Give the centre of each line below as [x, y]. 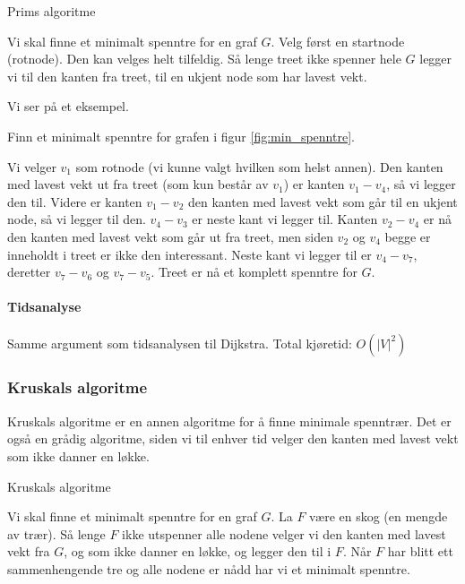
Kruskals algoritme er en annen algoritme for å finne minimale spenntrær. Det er [229, 421]
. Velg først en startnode [338, 41]
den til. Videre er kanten [75, 201]
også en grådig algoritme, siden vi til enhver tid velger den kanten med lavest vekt [233, 438]
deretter [29, 272]
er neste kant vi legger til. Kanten [285, 219]
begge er [408, 236]
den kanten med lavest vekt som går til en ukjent [323, 201]
